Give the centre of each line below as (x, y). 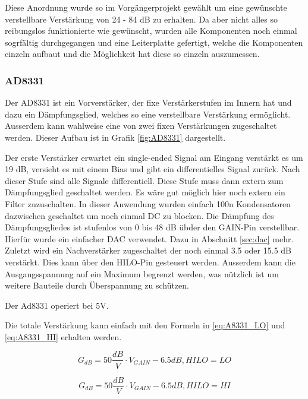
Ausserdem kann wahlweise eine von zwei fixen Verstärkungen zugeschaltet (141, 126)
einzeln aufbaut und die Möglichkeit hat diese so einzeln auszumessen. (132, 54)
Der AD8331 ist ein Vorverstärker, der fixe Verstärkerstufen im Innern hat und (148, 102)
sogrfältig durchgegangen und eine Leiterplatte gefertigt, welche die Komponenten (154, 42)
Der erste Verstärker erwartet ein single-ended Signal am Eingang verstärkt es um (154, 157)
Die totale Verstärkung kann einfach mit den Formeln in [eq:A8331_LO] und (145, 325)
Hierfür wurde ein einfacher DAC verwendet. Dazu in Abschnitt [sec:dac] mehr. (149, 238)
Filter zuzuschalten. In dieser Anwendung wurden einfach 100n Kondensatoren (148, 203)
